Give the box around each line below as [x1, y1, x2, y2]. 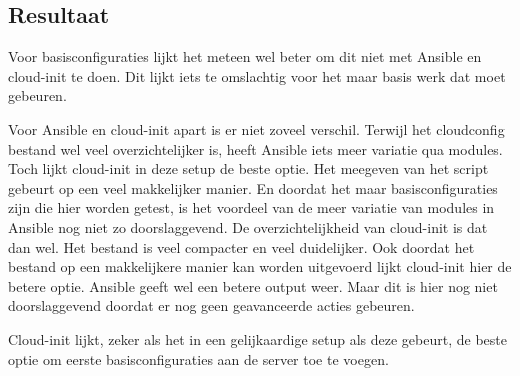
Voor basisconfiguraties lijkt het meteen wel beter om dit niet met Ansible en [8, 46, 482, 67]
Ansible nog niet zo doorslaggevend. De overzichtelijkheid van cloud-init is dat [8, 216, 488, 237]
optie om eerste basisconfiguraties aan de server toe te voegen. [8, 348, 389, 369]
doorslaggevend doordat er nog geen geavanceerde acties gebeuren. [8, 295, 415, 316]
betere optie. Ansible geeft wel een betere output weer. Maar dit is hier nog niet [8, 275, 498, 296]
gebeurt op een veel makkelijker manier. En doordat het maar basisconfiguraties [8, 177, 498, 198]
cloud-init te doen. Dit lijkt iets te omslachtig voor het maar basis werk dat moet [8, 65, 506, 86]
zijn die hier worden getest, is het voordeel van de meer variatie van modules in [8, 197, 495, 218]
